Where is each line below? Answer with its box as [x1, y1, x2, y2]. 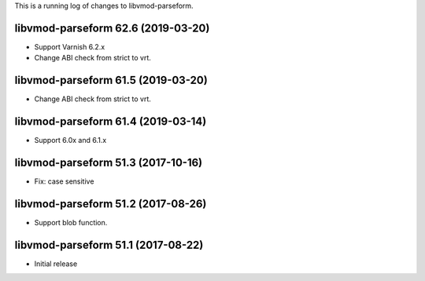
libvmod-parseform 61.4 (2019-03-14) [14, 115, 207, 129]
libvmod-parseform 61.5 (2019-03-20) [14, 74, 208, 87]
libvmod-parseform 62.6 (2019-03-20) [14, 21, 210, 35]
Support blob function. [34, 217, 108, 227]
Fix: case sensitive [34, 177, 94, 186]
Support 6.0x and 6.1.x [34, 136, 107, 145]
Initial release [34, 259, 78, 268]
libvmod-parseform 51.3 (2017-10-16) [14, 155, 203, 169]
